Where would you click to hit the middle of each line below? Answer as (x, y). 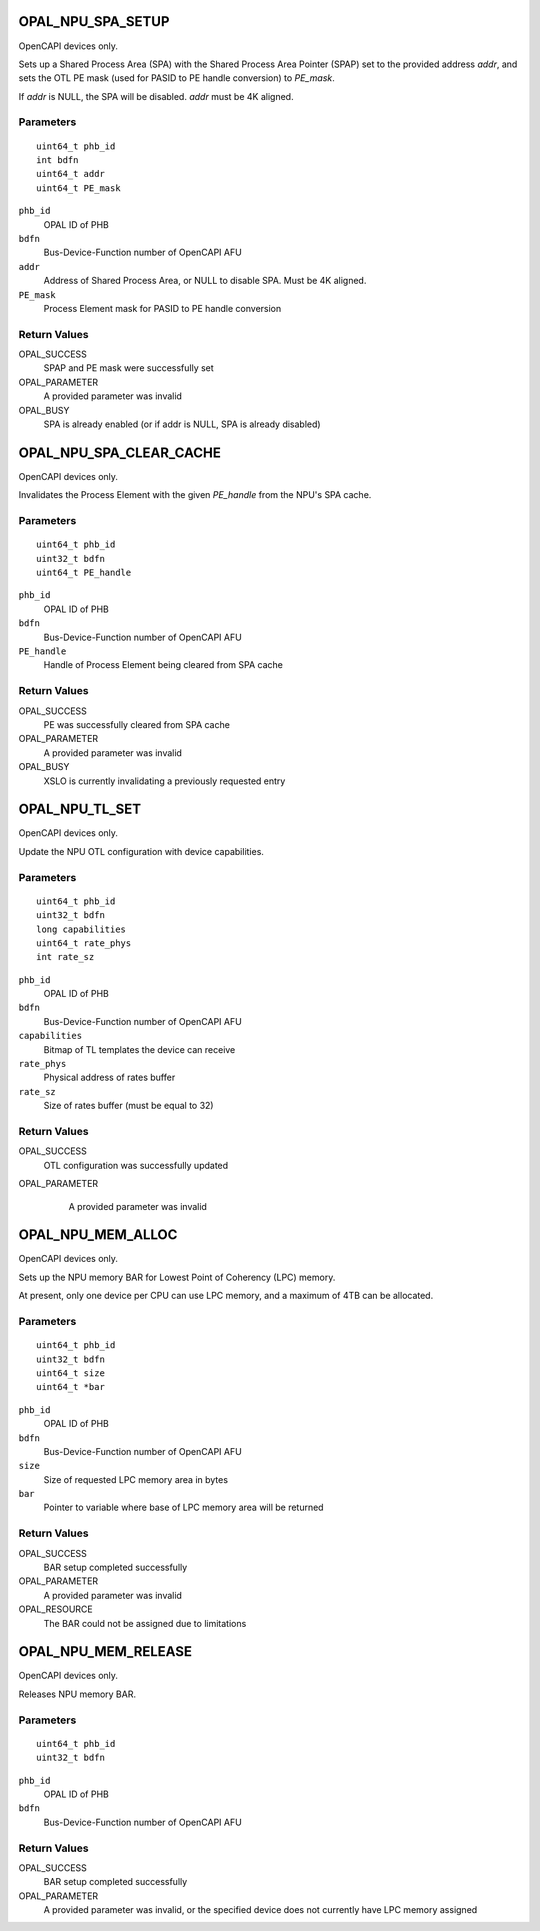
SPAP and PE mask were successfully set (128, 368)
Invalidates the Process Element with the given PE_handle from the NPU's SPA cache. (195, 495)
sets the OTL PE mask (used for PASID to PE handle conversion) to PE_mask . (176, 78)
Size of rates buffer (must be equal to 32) (128, 1106)
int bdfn (57, 160)
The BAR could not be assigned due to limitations (145, 1623)
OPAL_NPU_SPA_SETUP (94, 21)
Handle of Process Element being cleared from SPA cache (163, 665)
